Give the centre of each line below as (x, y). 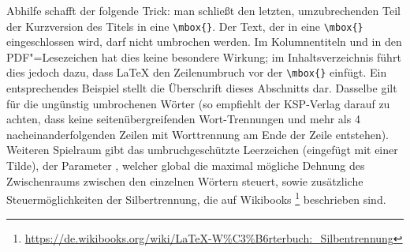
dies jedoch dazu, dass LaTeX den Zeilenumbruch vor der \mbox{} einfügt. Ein (197, 72)
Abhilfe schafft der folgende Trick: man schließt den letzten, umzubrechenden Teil (203, 10)
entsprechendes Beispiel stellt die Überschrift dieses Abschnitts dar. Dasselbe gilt (202, 88)
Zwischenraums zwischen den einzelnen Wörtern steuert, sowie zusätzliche (185, 181)
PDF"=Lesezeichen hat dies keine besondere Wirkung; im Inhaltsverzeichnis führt (204, 56)
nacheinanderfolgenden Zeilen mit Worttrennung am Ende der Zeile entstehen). (198, 134)
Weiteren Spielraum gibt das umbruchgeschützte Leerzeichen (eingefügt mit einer (202, 150)
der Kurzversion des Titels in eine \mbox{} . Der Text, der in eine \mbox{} (185, 26)
